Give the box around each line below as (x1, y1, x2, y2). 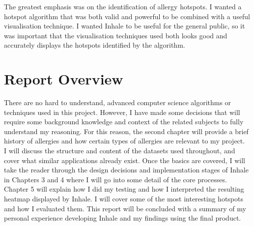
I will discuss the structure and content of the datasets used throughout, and (4, 145, 235, 156)
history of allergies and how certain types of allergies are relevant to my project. (4, 136, 245, 146)
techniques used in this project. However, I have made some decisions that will (4, 107, 240, 117)
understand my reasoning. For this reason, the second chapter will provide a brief (4, 126, 249, 136)
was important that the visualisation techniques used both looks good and (4, 30, 227, 40)
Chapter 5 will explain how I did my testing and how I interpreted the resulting (4, 184, 244, 194)
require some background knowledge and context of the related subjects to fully (4, 116, 244, 127)
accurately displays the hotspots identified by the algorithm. (4, 40, 185, 50)
